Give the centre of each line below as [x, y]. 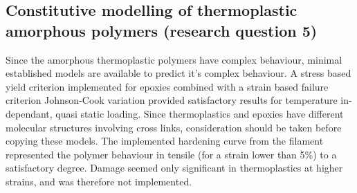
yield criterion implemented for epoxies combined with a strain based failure [167, 86]
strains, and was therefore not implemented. [99, 181]
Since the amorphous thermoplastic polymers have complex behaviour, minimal [174, 59]
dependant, [29, 113]
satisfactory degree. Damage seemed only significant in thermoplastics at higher [174, 168]
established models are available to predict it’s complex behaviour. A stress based [178, 73]
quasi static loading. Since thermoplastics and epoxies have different [200, 113]
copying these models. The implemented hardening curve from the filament [165, 141]
